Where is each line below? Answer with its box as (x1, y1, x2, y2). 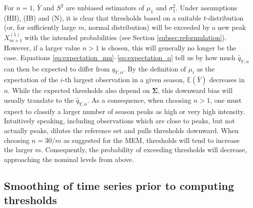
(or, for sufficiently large (4, 22, 76, 32)
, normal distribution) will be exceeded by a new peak (84, 22, 246, 32)
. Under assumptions (175, 2, 237, 12)
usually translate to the (4, 95, 74, 105)
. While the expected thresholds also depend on (8, 85, 150, 95)
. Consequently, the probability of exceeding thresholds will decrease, (41, 144, 247, 155)
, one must (210, 95, 242, 105)
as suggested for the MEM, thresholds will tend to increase (63, 135, 240, 145)
